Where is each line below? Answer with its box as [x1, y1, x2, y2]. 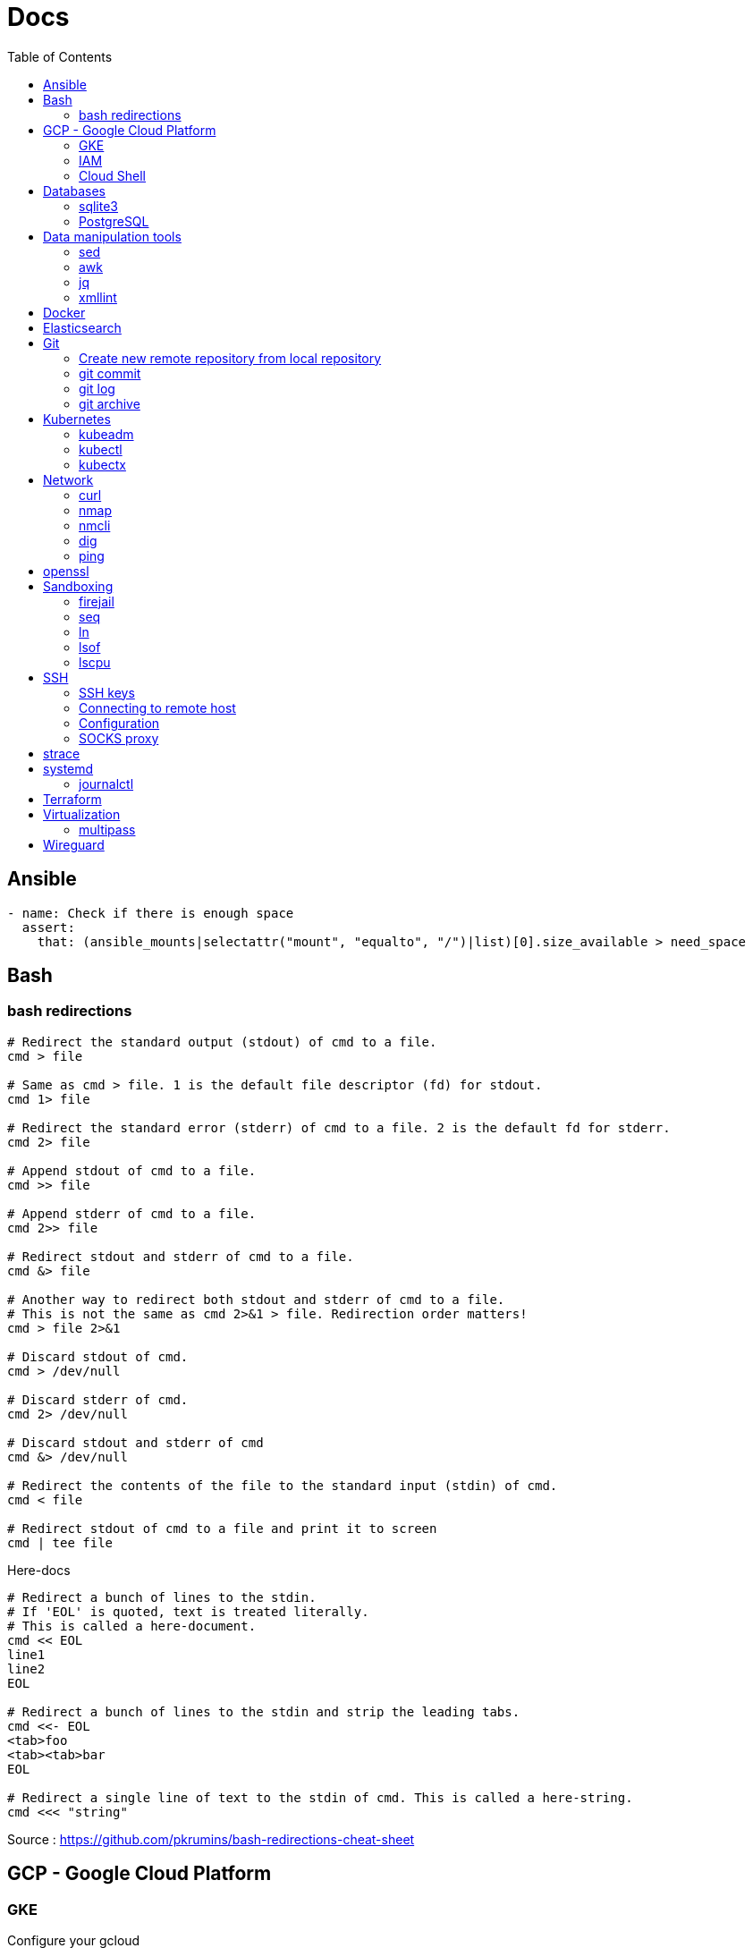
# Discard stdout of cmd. [7, 1349, 189, 1364]
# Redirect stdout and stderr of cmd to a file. [7, 1249, 354, 1264]
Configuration [79, 715, 160, 731]
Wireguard [43, 836, 105, 852]
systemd [43, 760, 94, 776]
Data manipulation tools [43, 228, 182, 244]
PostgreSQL [79, 213, 149, 229]
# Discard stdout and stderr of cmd [7, 1435, 264, 1450]
